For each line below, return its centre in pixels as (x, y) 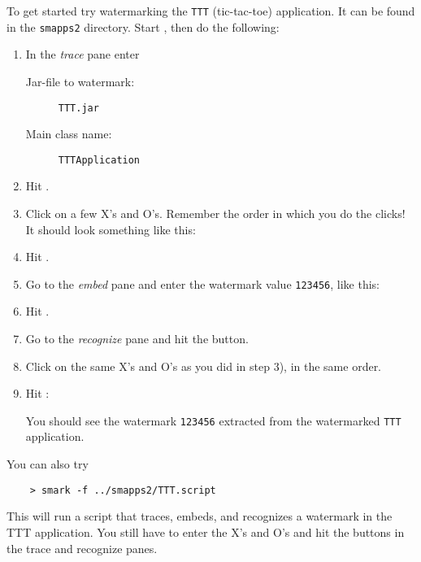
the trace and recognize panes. (82, 548)
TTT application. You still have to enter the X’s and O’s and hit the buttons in (206, 532)
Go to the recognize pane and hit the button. (137, 339)
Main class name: (69, 134)
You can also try (48, 464)
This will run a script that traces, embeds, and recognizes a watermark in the (200, 516)
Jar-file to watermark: (80, 81)
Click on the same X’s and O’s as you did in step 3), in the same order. (204, 366)
